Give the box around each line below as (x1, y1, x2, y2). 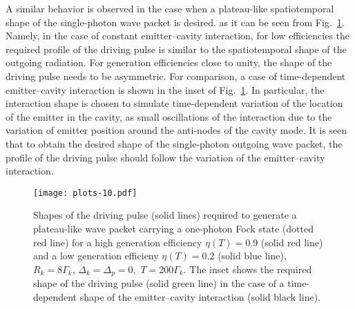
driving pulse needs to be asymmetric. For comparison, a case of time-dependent (6, 68, 346, 83)
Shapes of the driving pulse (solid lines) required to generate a (33, 208, 297, 222)
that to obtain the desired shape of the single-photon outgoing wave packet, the (6, 136, 343, 150)
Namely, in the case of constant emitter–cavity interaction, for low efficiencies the (6, 28, 350, 43)
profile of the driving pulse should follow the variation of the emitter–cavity (6, 150, 325, 164)
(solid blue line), (218, 248, 287, 263)
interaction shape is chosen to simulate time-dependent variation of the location (6, 96, 343, 110)
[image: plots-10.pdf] (33, 188, 137, 198)
